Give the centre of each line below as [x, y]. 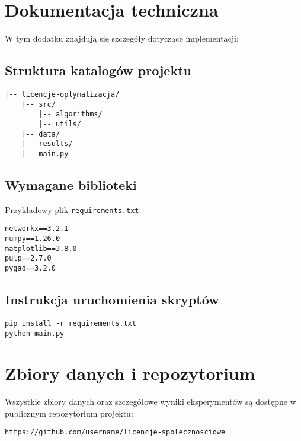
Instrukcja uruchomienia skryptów [112, 299]
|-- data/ [41, 134]
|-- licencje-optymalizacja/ [62, 94]
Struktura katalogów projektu [98, 70]
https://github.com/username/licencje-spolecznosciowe [115, 432]
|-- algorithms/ [71, 114]
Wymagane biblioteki [71, 184]
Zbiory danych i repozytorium [130, 373]
